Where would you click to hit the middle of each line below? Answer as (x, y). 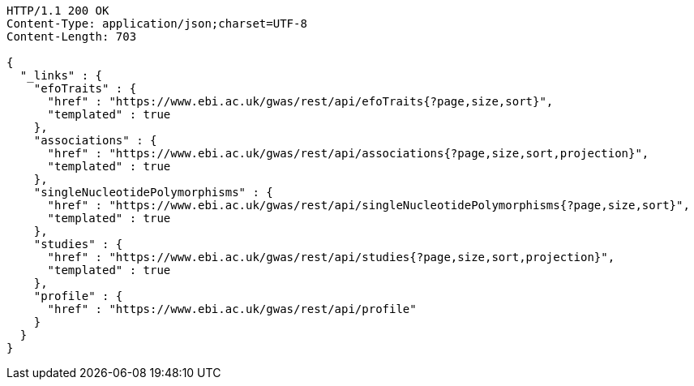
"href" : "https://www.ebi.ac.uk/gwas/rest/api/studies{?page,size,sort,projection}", (331, 257)
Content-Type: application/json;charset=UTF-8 (157, 24)
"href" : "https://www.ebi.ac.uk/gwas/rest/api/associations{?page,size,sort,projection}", (348, 153)
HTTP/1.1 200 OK (58, 11)
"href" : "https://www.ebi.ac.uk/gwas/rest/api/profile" (232, 309)
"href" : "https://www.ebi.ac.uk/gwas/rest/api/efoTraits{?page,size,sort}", (300, 101)
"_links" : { (61, 75)
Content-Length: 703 (72, 36)
